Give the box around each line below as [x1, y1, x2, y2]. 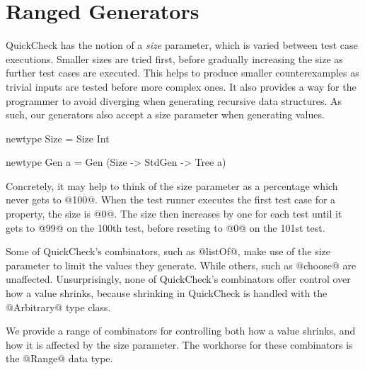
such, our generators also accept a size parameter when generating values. [6, 107, 325, 122]
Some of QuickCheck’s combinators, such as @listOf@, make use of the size [6, 244, 331, 259]
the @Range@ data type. [6, 351, 113, 366]
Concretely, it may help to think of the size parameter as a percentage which [6, 178, 338, 193]
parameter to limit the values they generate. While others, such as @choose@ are [6, 257, 357, 272]
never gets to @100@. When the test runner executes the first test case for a [6, 192, 336, 207]
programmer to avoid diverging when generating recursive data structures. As [6, 93, 342, 108]
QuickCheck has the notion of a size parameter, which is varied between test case [6, 38, 358, 52]
